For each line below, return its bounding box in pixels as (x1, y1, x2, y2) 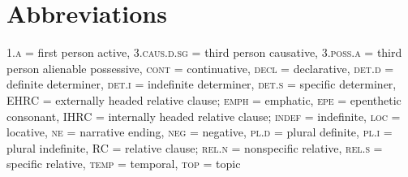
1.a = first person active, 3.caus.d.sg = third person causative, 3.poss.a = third (6, 44, 402, 61)
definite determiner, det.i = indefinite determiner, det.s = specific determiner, (6, 76, 397, 93)
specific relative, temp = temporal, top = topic (6, 155, 241, 172)
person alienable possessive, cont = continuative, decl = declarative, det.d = (6, 59, 394, 76)
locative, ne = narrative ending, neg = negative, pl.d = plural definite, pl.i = (6, 123, 393, 140)
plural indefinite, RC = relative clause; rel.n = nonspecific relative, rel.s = (6, 139, 383, 156)
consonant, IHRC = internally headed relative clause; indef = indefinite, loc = (6, 107, 401, 124)
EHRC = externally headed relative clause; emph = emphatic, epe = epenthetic (6, 91, 402, 108)
